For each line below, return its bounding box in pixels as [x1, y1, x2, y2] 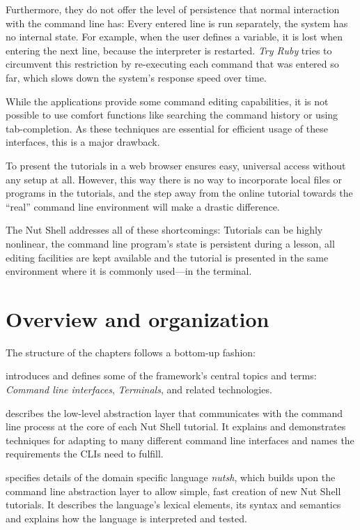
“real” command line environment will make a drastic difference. [6, 199, 280, 213]
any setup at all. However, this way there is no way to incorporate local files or [6, 172, 343, 186]
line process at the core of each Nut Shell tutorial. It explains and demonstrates [6, 419, 346, 434]
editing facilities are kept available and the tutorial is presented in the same [6, 250, 329, 264]
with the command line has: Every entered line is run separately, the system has [6, 15, 348, 30]
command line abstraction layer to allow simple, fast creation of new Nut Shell [6, 483, 341, 498]
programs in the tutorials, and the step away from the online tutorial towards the [6, 185, 353, 200]
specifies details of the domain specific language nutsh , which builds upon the [6, 469, 336, 484]
